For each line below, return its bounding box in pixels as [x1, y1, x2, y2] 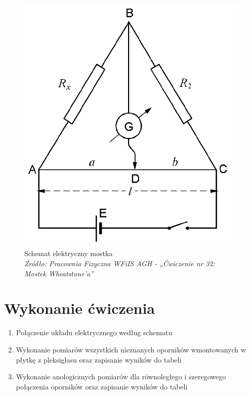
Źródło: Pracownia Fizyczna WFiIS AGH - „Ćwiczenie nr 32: [24, 258, 215, 269]
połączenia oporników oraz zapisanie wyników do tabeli [16, 381, 188, 391]
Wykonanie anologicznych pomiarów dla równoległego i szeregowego [16, 371, 226, 382]
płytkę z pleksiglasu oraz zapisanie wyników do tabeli [16, 354, 182, 365]
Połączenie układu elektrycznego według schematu [16, 327, 173, 338]
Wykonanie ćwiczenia [4, 298, 155, 318]
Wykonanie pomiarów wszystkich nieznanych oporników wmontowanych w [16, 344, 246, 354]
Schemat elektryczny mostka [24, 248, 113, 259]
